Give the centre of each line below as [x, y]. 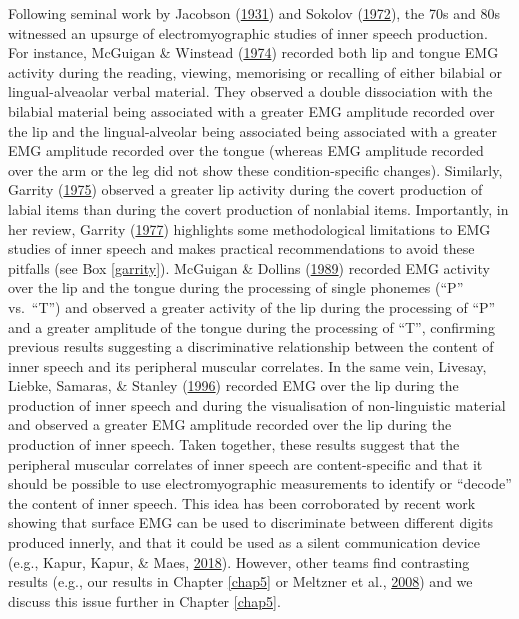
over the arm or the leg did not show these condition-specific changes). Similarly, [255, 169]
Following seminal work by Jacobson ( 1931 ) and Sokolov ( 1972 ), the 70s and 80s [254, 13]
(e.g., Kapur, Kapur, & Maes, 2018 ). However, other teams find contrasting [239, 561]
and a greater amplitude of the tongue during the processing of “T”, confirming [251, 326]
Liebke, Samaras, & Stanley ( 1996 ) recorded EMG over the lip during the [233, 385]
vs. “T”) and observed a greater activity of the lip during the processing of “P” [252, 306]
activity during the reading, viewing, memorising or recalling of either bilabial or [255, 71]
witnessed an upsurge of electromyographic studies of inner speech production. [248, 32]
